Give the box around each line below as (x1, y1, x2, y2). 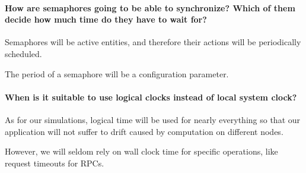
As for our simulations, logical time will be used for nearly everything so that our (5, 113, 301, 125)
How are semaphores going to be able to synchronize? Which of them (5, 1, 295, 14)
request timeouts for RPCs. (5, 156, 104, 169)
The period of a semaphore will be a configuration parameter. (5, 67, 229, 80)
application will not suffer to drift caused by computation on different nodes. (5, 125, 283, 137)
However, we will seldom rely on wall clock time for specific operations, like (5, 145, 278, 158)
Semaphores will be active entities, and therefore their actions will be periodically (5, 36, 301, 48)
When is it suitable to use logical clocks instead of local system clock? (5, 90, 297, 103)
